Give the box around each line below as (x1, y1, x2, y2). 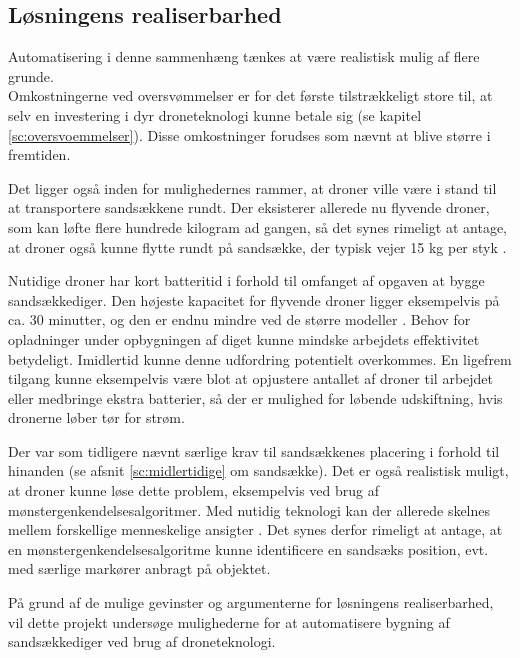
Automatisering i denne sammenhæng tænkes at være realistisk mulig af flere (8, 46, 480, 67)
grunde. (8, 65, 54, 86)
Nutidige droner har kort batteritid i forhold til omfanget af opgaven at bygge (8, 270, 485, 291)
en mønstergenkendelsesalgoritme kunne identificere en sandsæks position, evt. (8, 538, 489, 559)
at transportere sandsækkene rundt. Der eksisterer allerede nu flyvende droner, (8, 197, 490, 218)
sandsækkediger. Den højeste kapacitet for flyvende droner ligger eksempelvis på (8, 289, 500, 310)
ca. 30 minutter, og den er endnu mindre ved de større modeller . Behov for (8, 309, 471, 330)
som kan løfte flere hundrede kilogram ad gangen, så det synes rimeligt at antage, (8, 216, 507, 237)
